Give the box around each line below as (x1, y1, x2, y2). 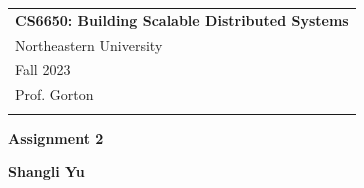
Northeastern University (15, 34, 163, 55)
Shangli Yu (8, 161, 85, 182)
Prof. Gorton (15, 84, 94, 105)
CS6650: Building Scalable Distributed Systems (15, 9, 349, 30)
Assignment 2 (8, 127, 104, 148)
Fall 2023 (15, 59, 71, 80)
